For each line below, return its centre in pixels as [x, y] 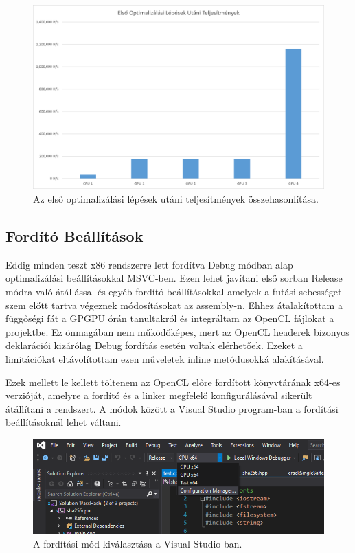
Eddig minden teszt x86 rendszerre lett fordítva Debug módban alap [149, 264]
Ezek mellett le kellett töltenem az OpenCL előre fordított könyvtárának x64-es [173, 382]
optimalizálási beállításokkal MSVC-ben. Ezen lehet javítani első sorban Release [174, 278]
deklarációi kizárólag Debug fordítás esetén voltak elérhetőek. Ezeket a [154, 345]
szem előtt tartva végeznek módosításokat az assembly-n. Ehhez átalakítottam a [174, 305]
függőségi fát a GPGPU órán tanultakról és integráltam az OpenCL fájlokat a [170, 318]
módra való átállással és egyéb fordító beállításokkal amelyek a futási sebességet [174, 292]
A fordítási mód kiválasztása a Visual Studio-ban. [138, 543]
